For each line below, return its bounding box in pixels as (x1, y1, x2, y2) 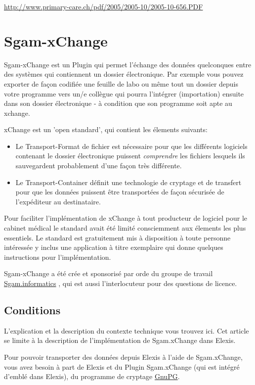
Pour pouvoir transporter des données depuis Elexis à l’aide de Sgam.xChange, (4, 351, 243, 362)
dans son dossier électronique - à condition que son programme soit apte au (4, 98, 232, 108)
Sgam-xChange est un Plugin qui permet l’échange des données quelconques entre (4, 59, 252, 69)
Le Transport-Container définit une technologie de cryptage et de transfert (15, 177, 242, 187)
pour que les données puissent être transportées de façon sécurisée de (15, 187, 224, 197)
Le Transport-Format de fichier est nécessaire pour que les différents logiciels (15, 141, 248, 151)
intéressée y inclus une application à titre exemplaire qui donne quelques (4, 242, 223, 252)
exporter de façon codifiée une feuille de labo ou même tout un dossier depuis (4, 78, 239, 89)
